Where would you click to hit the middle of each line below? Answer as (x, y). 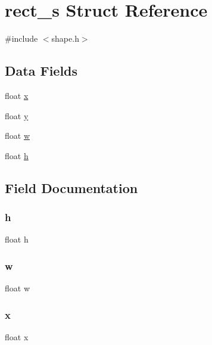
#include (21, 38)
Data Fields (41, 71)
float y (17, 115)
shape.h (65, 38)
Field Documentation (71, 187)
